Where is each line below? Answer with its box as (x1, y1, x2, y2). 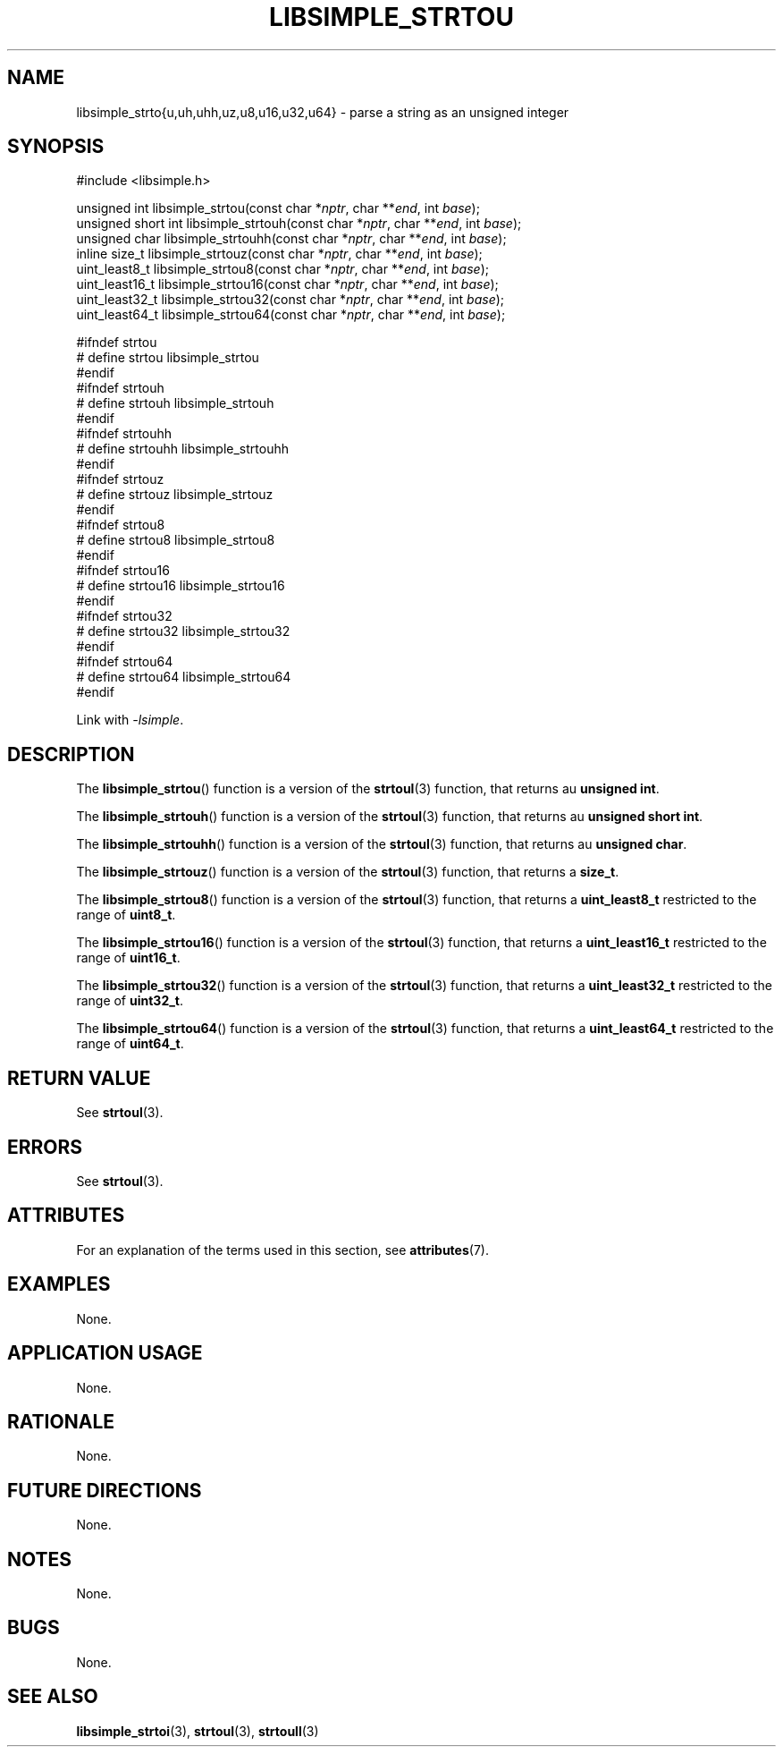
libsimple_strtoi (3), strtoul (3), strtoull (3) (76, 1723, 319, 1739)
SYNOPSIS (7, 135, 105, 158)
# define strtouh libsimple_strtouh (76, 395, 274, 411)
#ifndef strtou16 (76, 563, 170, 579)
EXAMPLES (7, 1273, 111, 1296)
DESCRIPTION (7, 742, 135, 766)
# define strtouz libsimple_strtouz (76, 487, 274, 503)
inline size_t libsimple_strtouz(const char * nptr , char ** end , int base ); (76, 246, 483, 262)
